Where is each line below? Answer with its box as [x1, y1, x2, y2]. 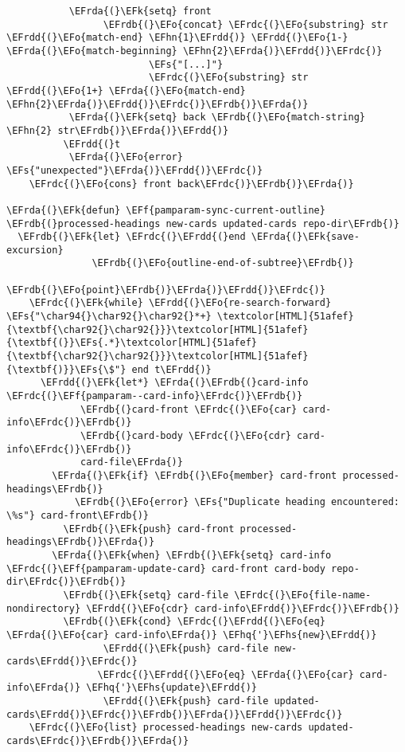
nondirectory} [6, 602, 81, 614]
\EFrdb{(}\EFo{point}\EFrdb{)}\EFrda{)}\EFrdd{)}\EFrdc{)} [6, 284, 325, 296]
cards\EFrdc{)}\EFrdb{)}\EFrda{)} [6, 735, 189, 747]
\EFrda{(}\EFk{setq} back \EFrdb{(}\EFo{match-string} [68, 112, 366, 123]
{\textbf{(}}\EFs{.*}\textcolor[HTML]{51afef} [6, 337, 257, 349]
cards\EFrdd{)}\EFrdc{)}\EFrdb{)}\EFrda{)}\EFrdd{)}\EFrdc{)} [6, 708, 343, 720]
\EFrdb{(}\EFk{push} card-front [63, 523, 235, 535]
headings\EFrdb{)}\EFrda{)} [6, 536, 155, 548]
